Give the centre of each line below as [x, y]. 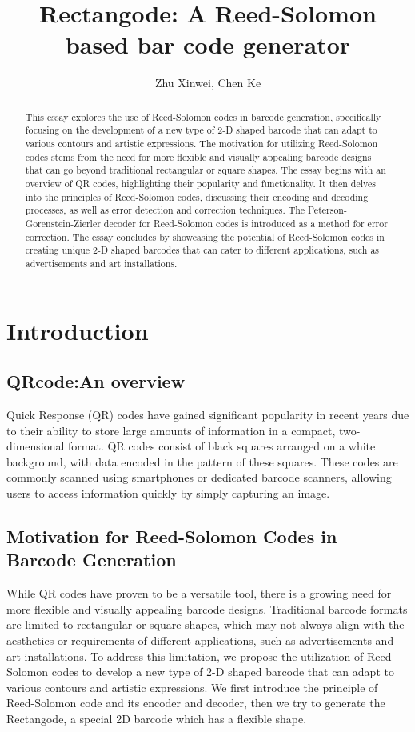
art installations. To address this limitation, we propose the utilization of [185, 656]
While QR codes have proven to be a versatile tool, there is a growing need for [199, 593]
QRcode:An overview [96, 381]
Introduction [78, 330]
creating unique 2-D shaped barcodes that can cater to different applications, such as [202, 250]
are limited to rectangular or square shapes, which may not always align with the [206, 624]
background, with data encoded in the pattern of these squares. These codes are [202, 461]
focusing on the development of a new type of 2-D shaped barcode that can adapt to [201, 130]
